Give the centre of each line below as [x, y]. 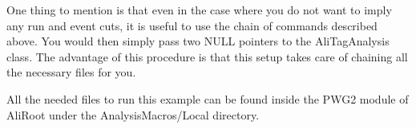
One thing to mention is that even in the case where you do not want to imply [199, 10]
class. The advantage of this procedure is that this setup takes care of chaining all [207, 56]
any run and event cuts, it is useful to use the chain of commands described [192, 25]
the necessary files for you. [71, 72]
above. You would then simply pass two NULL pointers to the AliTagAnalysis [198, 41]
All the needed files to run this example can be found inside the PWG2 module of [208, 98]
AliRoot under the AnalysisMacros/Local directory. [133, 114]
